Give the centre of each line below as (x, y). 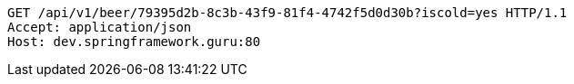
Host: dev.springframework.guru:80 (134, 42)
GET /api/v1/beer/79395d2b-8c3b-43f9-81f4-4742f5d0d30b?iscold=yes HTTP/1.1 (287, 13)
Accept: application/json (100, 27)
